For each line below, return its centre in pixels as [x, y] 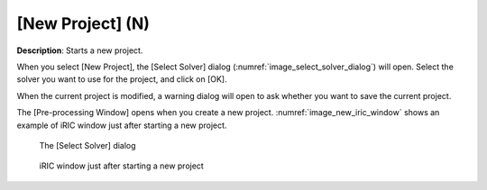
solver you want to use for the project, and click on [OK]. [122, 79]
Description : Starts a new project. [80, 50]
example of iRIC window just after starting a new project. [122, 125]
